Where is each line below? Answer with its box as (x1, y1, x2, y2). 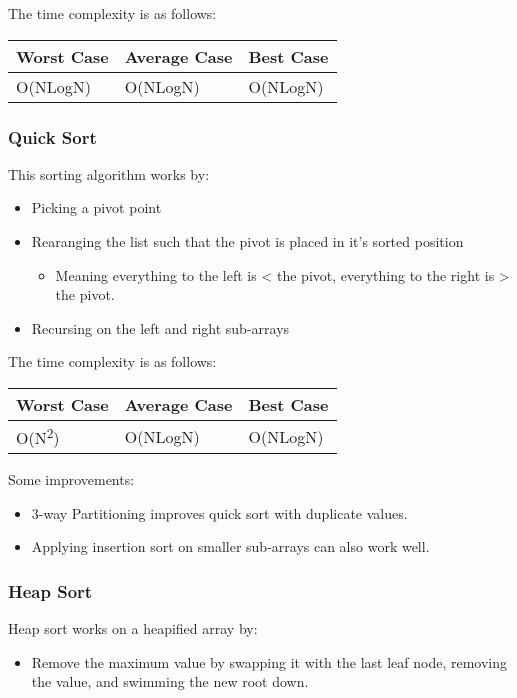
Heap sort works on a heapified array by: (8, 618, 258, 639)
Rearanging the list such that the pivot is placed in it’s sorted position (31, 231, 464, 251)
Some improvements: (8, 469, 135, 490)
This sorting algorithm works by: (8, 163, 210, 184)
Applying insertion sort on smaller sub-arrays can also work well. (31, 536, 430, 557)
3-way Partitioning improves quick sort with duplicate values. (31, 502, 408, 523)
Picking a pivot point (31, 197, 162, 218)
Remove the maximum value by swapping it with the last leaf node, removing (31, 651, 507, 672)
